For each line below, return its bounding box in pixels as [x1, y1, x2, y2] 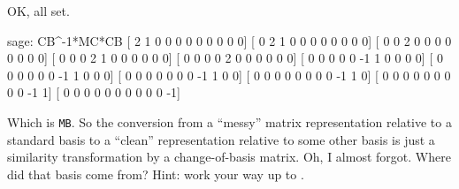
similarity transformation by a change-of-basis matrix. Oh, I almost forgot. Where [7, 147, 451, 166]
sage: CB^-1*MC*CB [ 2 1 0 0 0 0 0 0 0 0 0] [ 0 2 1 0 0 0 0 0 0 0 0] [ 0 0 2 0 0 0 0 [7, 31, 452, 49]
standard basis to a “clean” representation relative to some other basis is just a [7, 130, 435, 148]
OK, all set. [7, 2, 70, 19]
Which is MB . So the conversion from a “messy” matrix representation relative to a [7, 112, 452, 131]
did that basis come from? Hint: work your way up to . [7, 164, 304, 183]
